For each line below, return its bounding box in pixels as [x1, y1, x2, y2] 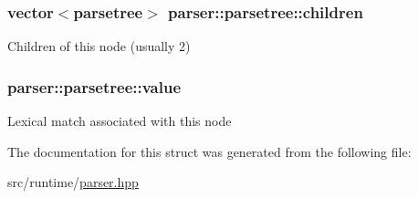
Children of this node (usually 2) [7, 36, 191, 56]
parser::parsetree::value [7, 75, 182, 98]
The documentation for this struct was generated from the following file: [7, 141, 412, 161]
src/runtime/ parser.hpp [7, 172, 139, 192]
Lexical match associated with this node [7, 111, 232, 130]
